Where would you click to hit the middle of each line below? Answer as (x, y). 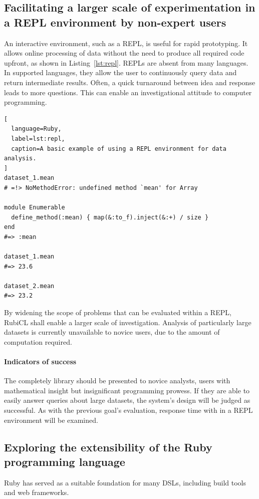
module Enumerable (35, 208)
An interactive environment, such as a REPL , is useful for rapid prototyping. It (126, 43)
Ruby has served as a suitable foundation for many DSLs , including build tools (125, 482)
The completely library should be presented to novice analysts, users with (117, 381)
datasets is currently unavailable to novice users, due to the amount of (112, 332)
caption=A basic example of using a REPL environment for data (119, 149)
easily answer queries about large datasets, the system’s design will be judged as (127, 400)
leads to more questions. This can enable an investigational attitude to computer (128, 92)
